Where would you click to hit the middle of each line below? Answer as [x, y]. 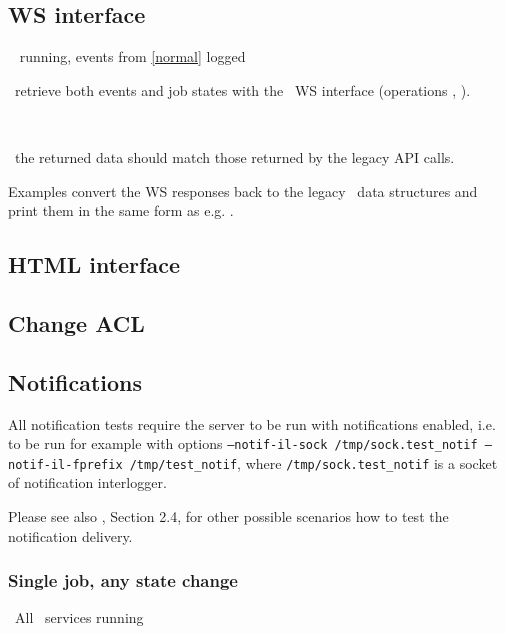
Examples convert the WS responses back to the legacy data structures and [243, 190]
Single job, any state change [123, 580]
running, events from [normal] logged [132, 56]
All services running [79, 617]
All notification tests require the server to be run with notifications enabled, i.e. [252, 423]
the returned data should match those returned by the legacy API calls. [234, 156]
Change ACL [76, 322]
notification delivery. [70, 535]
